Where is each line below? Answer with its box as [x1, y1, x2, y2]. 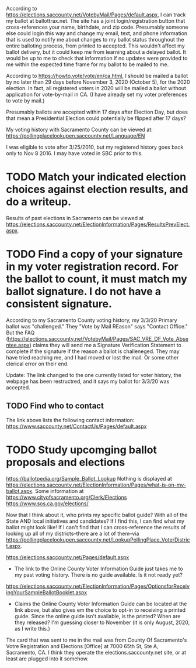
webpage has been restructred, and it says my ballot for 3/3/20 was [6, 378, 170, 385]
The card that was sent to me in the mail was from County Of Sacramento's [6, 636, 187, 643]
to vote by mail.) [6, 97, 45, 104]
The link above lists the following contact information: [6, 416, 135, 423]
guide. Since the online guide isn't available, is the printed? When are [14, 612, 181, 619]
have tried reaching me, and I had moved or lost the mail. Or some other [6, 354, 179, 361]
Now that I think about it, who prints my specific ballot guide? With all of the [6, 511, 188, 518]
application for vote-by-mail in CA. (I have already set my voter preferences [6, 91, 188, 98]
